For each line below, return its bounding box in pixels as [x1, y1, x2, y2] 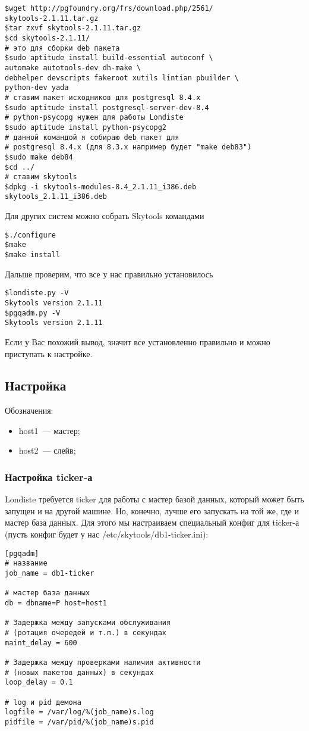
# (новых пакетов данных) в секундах [5, 668, 154, 677]
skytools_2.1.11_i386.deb [5, 192, 107, 201]
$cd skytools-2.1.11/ [5, 33, 90, 42]
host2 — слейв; [18, 444, 76, 457]
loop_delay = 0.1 [5, 678, 73, 687]
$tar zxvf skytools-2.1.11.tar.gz [5, 24, 141, 33]
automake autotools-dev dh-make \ [5, 63, 141, 72]
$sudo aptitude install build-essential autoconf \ [5, 54, 213, 63]
